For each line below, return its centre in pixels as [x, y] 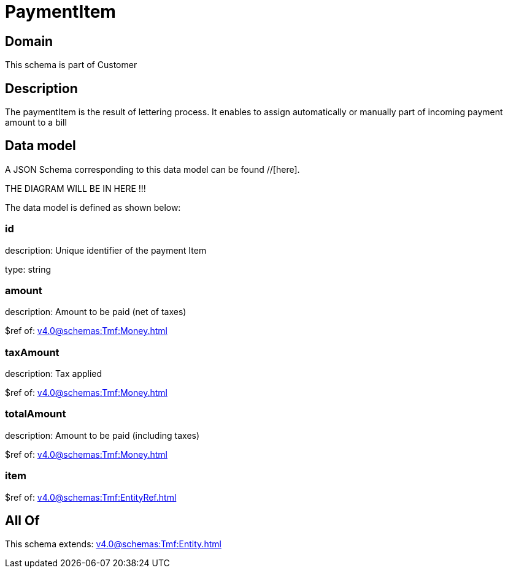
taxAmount [32, 352]
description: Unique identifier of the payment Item [106, 250]
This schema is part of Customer [71, 65]
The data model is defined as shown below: [93, 207]
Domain [29, 41]
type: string [28, 269]
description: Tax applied [54, 374]
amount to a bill [36, 123]
